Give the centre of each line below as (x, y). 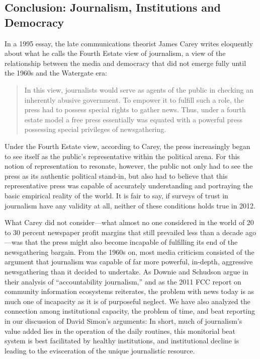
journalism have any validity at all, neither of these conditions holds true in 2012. (130, 205)
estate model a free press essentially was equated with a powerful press (133, 119)
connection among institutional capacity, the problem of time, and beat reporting (130, 311)
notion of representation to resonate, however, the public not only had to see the (129, 166)
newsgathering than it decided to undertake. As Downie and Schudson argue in (126, 272)
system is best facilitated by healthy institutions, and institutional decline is (122, 341)
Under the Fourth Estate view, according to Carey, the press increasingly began (127, 146)
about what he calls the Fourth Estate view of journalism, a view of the (115, 53)
